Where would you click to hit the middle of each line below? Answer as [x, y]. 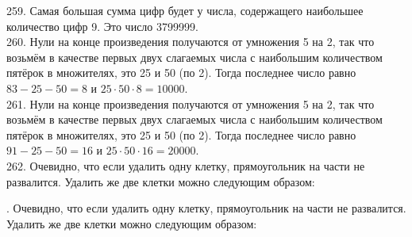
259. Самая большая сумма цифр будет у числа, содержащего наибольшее [185, 10]
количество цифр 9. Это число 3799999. [102, 26]
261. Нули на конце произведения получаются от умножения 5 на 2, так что [191, 103]
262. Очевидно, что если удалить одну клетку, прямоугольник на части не [186, 165]
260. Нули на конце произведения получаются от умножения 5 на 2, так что [191, 42]
